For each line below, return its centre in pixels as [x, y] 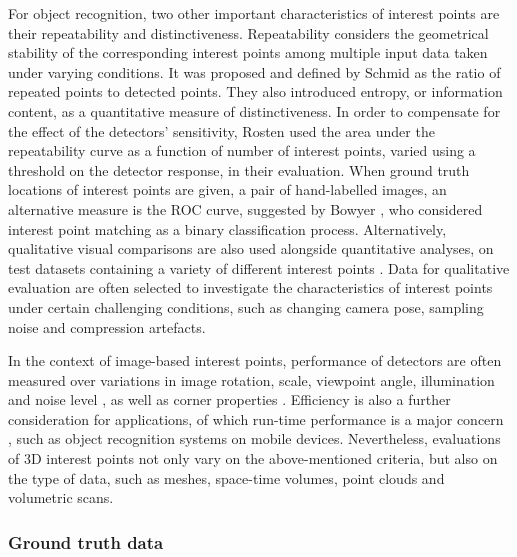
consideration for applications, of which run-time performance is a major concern [256, 418]
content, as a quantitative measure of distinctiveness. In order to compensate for [254, 110]
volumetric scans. [61, 497]
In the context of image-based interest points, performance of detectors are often [255, 360]
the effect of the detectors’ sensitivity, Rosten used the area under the [221, 130]
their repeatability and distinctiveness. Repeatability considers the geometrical [248, 32]
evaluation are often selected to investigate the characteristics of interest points [250, 287]
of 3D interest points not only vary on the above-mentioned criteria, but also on [253, 458]
